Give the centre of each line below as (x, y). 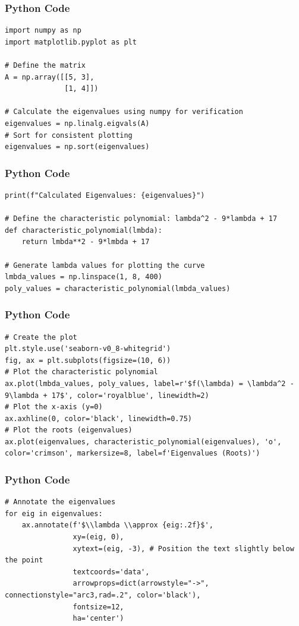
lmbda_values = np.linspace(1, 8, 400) (84, 277)
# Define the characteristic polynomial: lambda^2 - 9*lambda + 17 (141, 219)
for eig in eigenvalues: (54, 513)
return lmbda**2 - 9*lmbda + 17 (86, 242)
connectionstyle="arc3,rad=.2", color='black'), (103, 595)
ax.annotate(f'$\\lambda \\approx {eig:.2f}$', (117, 525)
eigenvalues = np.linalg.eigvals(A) (77, 123)
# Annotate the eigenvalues (60, 502)
